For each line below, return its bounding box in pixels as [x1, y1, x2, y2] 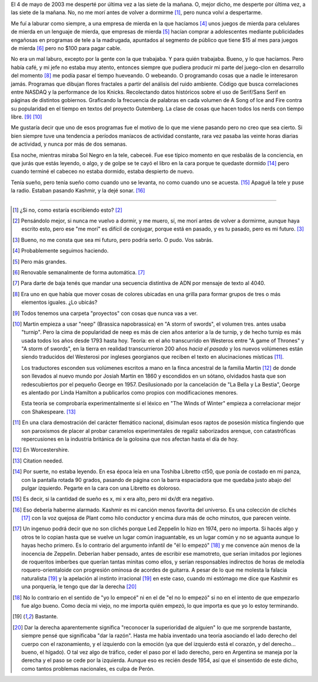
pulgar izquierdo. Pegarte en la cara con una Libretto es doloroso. [21, 484, 181, 491]
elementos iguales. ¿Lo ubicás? [21, 299, 98, 306]
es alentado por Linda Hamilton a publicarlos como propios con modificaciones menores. [21, 389, 238, 396]
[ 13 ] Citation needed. [12, 457, 64, 464]
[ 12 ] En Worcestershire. [12, 446, 69, 454]
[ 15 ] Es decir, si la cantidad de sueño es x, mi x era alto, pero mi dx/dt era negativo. [12, 496, 214, 503]
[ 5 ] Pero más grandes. [12, 258, 67, 265]
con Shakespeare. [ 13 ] [21, 408, 76, 415]
